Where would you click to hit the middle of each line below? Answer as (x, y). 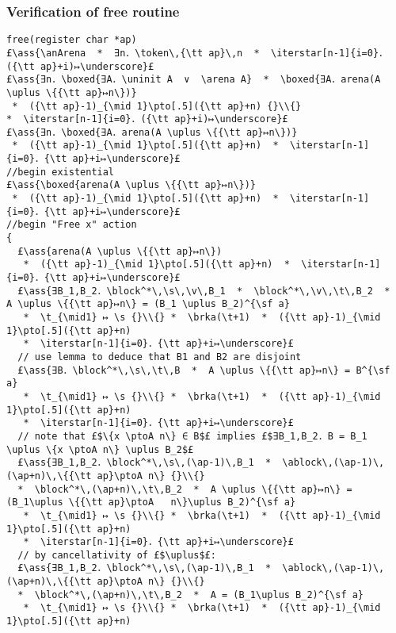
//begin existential (61, 172)
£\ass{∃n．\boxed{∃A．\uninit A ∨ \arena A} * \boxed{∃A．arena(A (194, 80)
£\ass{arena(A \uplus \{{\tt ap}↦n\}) (120, 251)
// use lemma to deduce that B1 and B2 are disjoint (160, 357)
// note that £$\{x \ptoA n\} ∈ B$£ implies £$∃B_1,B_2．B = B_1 (192, 436)
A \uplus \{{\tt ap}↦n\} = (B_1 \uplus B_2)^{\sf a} (148, 304)
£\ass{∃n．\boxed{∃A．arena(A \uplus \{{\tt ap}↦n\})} (152, 132)
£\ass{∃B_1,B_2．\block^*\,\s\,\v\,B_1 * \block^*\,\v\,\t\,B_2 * (204, 291)
